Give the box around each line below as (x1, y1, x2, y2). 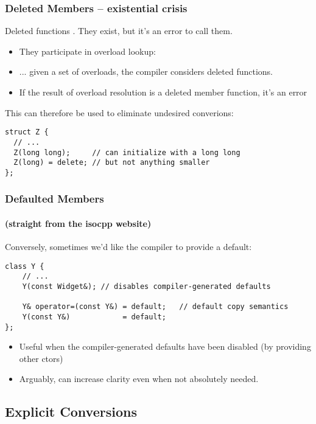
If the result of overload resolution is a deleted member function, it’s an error (19, 86, 307, 98)
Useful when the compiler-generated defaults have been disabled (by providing (19, 340, 311, 353)
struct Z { (5, 128, 49, 137)
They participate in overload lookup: (19, 44, 156, 57)
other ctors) (19, 352, 63, 364)
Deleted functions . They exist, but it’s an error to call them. (5, 24, 233, 37)
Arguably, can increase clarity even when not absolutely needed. (19, 372, 259, 385)
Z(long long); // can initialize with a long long (13, 148, 241, 157)
